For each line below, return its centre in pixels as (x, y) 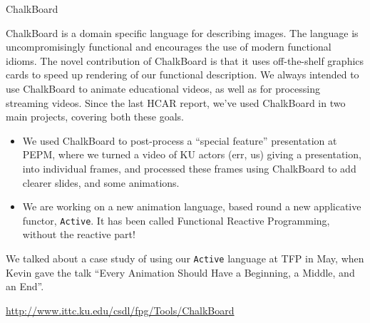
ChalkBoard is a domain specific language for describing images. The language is (182, 32)
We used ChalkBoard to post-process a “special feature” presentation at (180, 140)
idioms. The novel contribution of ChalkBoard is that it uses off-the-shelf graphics (185, 60)
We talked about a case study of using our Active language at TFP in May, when (185, 258)
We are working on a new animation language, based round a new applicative (192, 206)
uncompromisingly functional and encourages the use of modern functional (169, 47)
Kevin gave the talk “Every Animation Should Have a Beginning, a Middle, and (180, 272)
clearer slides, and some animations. (101, 182)
